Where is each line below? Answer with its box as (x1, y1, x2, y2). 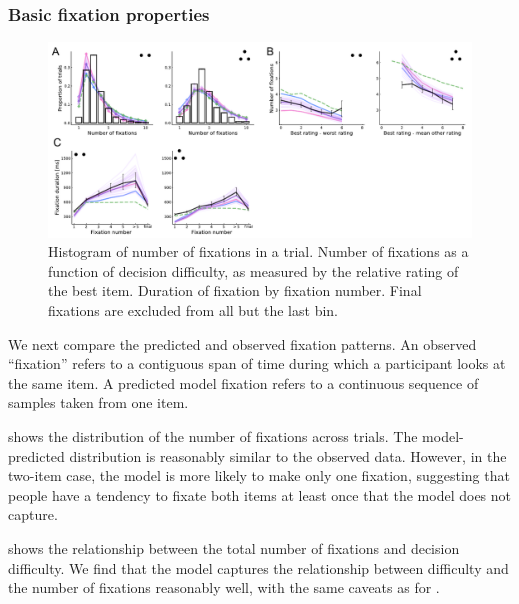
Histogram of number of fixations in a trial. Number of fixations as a (48, 241, 469, 262)
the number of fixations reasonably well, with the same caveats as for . (8, 577, 440, 598)
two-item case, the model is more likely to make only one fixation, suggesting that (8, 465, 510, 486)
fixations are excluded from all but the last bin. (48, 300, 338, 321)
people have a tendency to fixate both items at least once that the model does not (8, 484, 512, 505)
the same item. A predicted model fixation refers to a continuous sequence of (8, 372, 479, 393)
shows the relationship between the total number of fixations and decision (8, 537, 460, 558)
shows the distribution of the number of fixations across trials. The (8, 426, 418, 446)
